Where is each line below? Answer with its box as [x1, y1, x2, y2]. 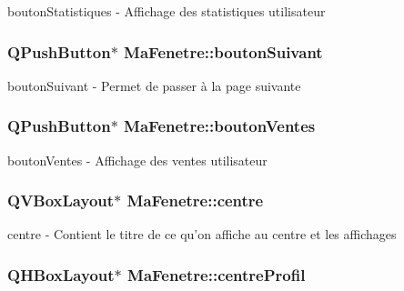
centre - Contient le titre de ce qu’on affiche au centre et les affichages [7, 225, 397, 244]
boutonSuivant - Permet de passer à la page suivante [7, 75, 301, 95]
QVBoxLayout [7, 189, 115, 212]
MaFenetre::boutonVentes [124, 115, 316, 137]
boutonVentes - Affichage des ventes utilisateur [7, 150, 268, 169]
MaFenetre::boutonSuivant [124, 40, 323, 63]
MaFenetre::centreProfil [127, 263, 306, 286]
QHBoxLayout [7, 263, 115, 286]
